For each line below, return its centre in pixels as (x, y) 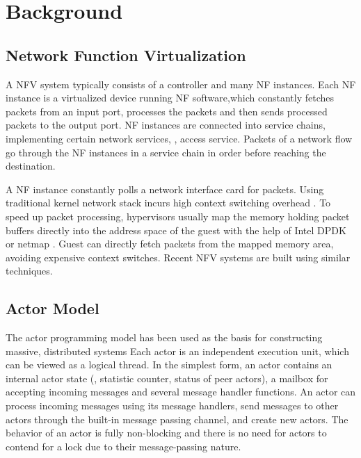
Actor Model (53, 308)
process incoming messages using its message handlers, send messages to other (172, 406)
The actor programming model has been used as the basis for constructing (164, 337)
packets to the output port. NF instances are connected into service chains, (166, 125)
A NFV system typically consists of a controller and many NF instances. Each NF (181, 84)
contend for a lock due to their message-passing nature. (123, 446)
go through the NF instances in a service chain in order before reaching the (166, 152)
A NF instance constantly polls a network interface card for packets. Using (165, 189)
